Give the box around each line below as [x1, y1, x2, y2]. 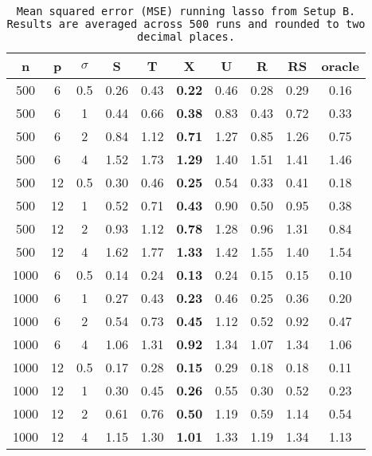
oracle [321, 57, 359, 75]
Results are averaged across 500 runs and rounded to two [6, 18, 366, 30]
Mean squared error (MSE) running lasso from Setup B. [16, 5, 356, 18]
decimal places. [137, 30, 235, 43]
